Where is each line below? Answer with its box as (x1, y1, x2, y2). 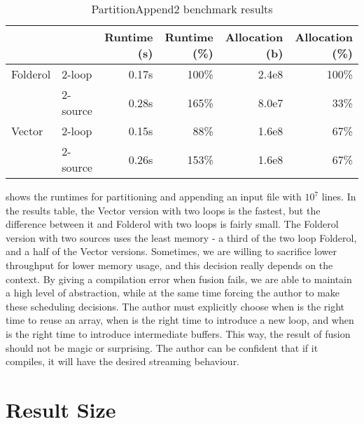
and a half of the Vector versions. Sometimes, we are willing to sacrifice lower (6, 244, 337, 259)
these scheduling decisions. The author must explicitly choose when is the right (6, 299, 344, 313)
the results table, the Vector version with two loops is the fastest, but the (6, 203, 321, 217)
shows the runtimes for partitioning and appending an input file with (6, 189, 302, 203)
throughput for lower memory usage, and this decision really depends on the (6, 257, 333, 272)
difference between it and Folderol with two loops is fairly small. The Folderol (6, 217, 339, 231)
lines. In (321, 189, 356, 203)
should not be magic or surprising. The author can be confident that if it (6, 340, 318, 355)
